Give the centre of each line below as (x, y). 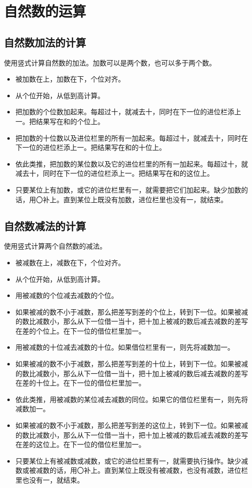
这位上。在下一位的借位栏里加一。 (91, 444)
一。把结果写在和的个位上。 (60, 121)
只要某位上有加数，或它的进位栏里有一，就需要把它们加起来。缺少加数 (128, 189)
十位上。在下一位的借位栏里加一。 (91, 383)
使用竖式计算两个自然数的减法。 (55, 246)
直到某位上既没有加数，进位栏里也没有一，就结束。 (145, 199)
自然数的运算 (45, 11)
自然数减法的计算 (45, 225)
